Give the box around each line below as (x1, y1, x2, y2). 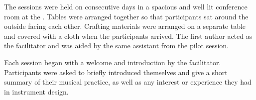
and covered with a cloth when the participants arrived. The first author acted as (4, 30, 253, 41)
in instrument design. (4, 86, 69, 97)
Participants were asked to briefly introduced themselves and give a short (4, 67, 228, 77)
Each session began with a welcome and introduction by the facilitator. (4, 57, 221, 67)
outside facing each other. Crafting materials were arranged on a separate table (4, 21, 246, 31)
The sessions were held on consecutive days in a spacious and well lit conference (4, 1, 248, 11)
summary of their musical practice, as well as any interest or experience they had (4, 77, 252, 87)
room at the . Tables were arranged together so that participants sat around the (4, 11, 249, 21)
